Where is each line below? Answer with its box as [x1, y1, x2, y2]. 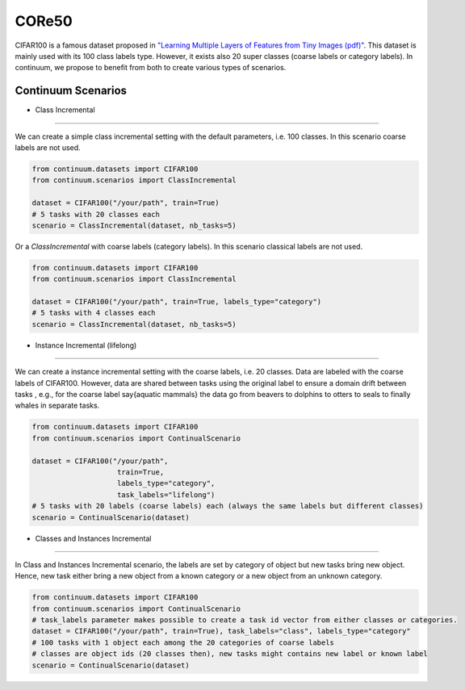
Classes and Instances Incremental [35, 533, 152, 543]
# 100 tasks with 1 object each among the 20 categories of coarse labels [31, 638, 335, 647]
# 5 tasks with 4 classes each [31, 308, 157, 318]
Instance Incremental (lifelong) [35, 340, 137, 350]
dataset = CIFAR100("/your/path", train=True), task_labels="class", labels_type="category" [31, 626, 411, 636]
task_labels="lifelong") [117, 490, 216, 500]
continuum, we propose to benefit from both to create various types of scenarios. [15, 63, 287, 73]
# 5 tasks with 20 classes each [31, 210, 161, 219]
